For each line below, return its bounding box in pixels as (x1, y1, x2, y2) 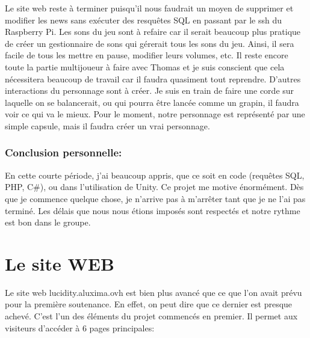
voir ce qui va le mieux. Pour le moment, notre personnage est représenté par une (5, 108, 305, 120)
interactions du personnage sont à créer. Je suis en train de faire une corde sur (5, 84, 294, 97)
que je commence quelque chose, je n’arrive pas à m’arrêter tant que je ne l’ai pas (5, 192, 306, 204)
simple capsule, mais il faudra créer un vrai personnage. (5, 119, 210, 132)
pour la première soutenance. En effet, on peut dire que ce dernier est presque (5, 298, 293, 310)
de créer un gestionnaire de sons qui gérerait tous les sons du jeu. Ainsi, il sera (5, 37, 294, 49)
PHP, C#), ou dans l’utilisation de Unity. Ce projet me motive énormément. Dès (5, 180, 304, 193)
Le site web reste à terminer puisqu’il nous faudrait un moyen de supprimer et (5, 2, 294, 14)
